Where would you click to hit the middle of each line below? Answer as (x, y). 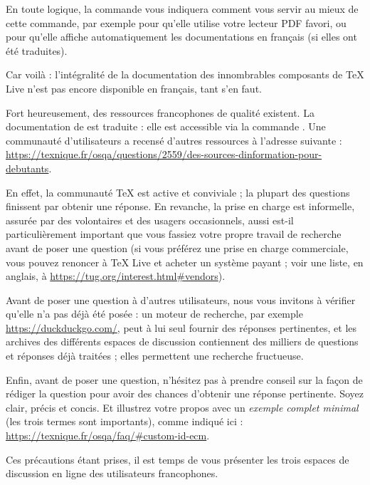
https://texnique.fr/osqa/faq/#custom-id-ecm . (108, 436)
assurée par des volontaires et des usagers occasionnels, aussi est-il (150, 220)
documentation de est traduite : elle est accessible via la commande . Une (166, 126)
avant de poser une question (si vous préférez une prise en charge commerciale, (177, 247)
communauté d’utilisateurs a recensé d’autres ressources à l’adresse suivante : (174, 140)
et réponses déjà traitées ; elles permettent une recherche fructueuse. (155, 356)
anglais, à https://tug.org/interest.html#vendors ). (116, 276)
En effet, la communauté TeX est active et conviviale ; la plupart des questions (178, 192)
